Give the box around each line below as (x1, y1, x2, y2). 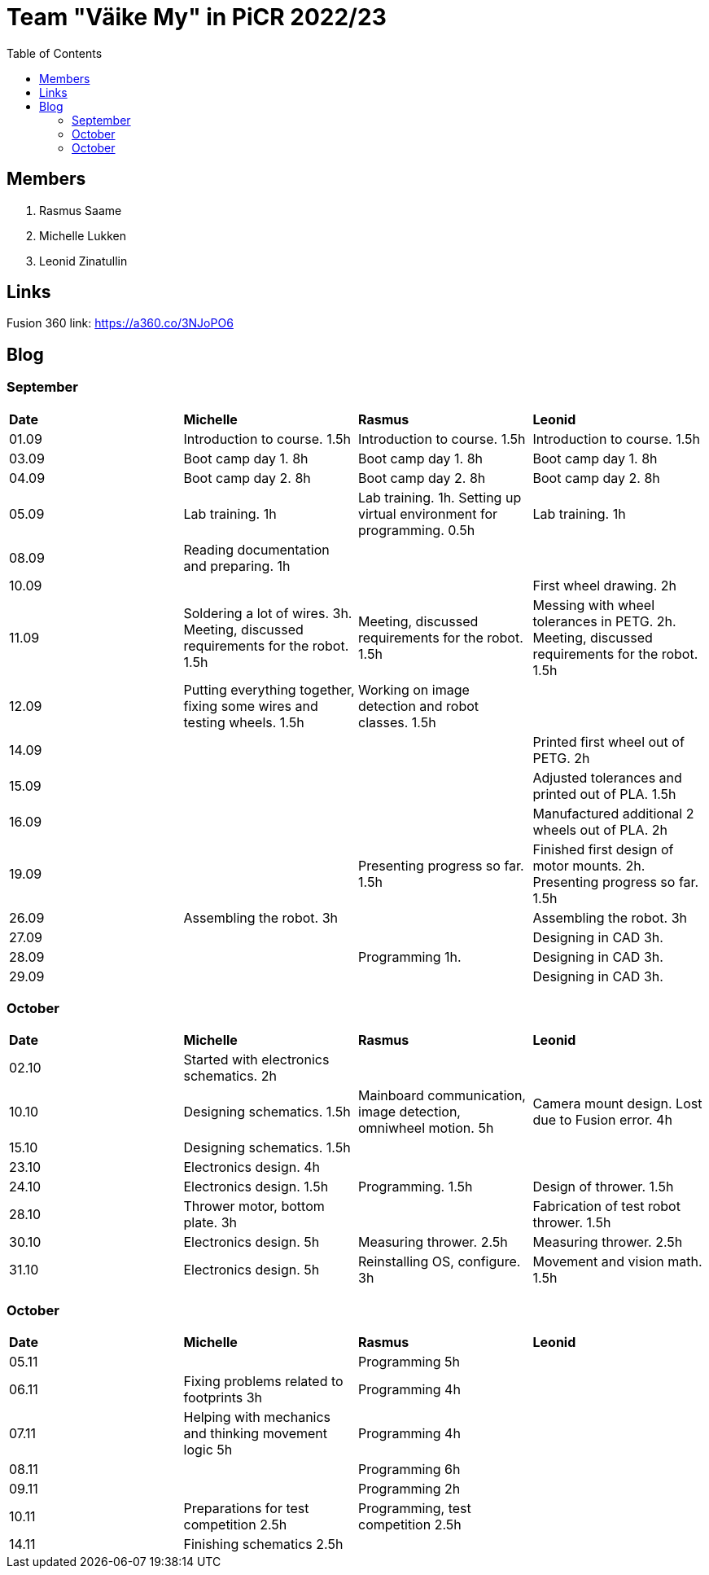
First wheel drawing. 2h (532, 577, 676, 594)
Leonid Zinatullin (39, 253, 128, 268)
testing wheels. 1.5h (183, 713, 304, 730)
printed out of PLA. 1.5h (532, 785, 676, 802)
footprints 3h (183, 1389, 263, 1406)
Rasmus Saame (39, 203, 122, 217)
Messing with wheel (532, 596, 655, 613)
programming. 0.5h (358, 521, 475, 538)
